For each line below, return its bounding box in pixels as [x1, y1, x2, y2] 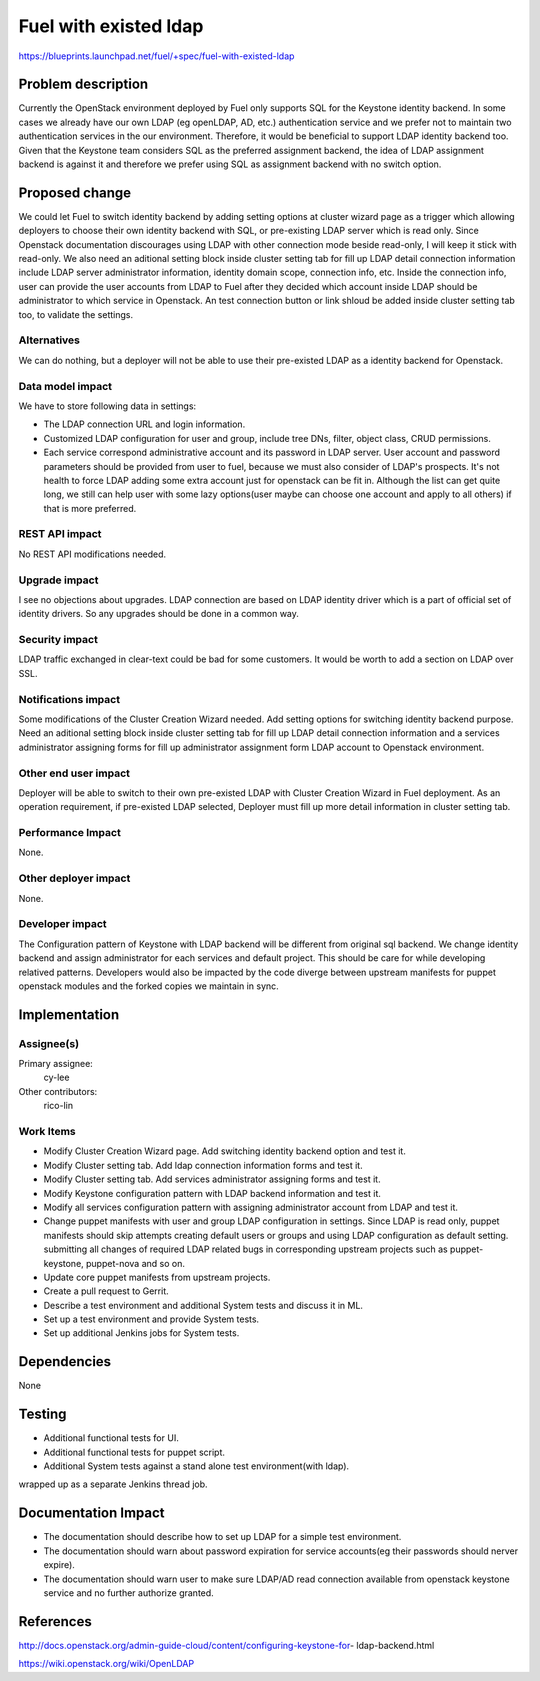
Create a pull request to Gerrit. [43, 1285, 169, 1297]
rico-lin [43, 1100, 74, 1112]
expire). [43, 1559, 75, 1571]
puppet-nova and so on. [85, 1257, 185, 1269]
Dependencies [18, 1353, 112, 1370]
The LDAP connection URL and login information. [43, 418, 246, 430]
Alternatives [18, 333, 80, 347]
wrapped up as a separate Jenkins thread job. [18, 1478, 209, 1490]
